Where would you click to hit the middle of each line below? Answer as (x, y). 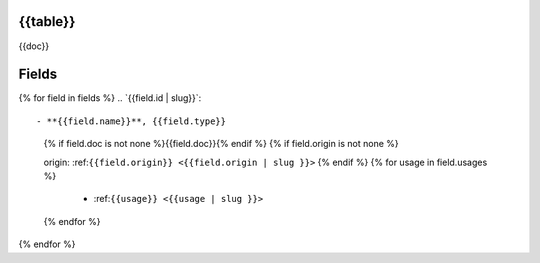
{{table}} (47, 21)
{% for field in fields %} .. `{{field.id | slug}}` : (110, 98)
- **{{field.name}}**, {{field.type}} (131, 121)
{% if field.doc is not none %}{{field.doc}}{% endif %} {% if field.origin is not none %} (221, 144)
